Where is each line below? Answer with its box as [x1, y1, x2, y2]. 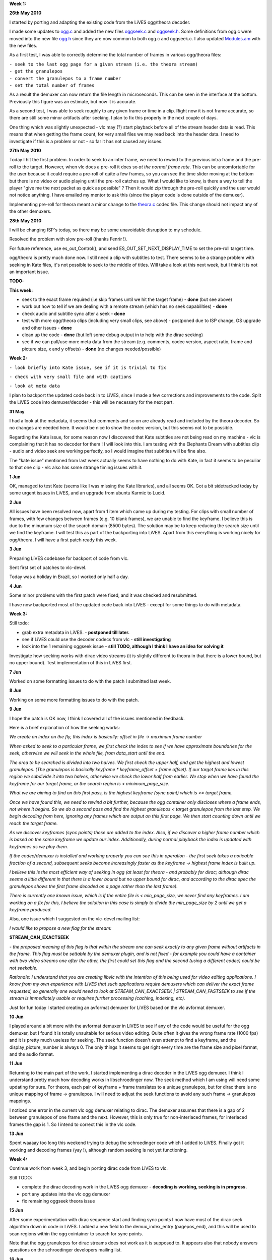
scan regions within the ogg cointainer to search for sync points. [9, 1230, 144, 1237]
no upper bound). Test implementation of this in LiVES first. [9, 660, 132, 666]
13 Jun [9, 1130, 24, 1137]
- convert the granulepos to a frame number [9, 76, 121, 81]
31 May [9, 408, 25, 414]
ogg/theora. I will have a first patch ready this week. [9, 537, 117, 543]
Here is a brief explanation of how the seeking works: [9, 724, 120, 730]
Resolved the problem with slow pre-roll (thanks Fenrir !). [9, 236, 128, 242]
